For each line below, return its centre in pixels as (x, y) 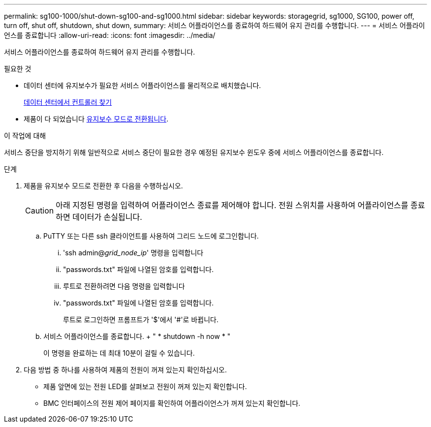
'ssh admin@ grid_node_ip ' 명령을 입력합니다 (133, 253)
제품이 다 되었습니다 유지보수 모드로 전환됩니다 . (96, 119)
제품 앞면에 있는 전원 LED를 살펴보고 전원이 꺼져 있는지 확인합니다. (145, 386)
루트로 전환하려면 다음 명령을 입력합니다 (124, 286)
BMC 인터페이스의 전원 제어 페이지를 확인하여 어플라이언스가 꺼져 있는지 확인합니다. (172, 403)
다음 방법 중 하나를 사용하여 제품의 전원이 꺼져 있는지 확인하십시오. (125, 370)
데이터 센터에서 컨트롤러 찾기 (68, 102)
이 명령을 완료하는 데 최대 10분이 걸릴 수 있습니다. (119, 353)
